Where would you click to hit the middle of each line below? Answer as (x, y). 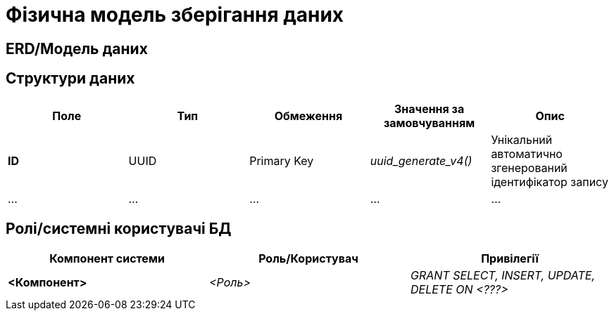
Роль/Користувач (308, 259)
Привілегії (510, 259)
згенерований (529, 167)
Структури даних (70, 79)
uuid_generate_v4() (421, 160)
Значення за (429, 108)
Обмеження (308, 116)
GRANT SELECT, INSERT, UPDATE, (503, 276)
